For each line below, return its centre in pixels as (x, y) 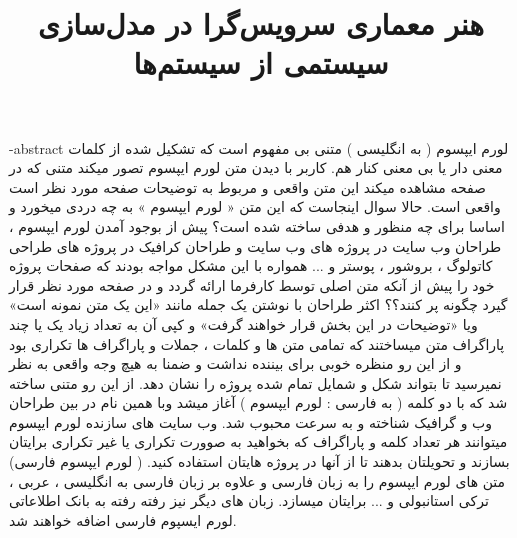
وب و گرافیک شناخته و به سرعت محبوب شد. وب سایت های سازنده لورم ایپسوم (251, 421)
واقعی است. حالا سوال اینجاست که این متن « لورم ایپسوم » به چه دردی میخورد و (255, 206)
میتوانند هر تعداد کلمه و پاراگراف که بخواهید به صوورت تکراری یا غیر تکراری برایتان (258, 441)
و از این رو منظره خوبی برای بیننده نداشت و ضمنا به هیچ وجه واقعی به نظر (235, 363)
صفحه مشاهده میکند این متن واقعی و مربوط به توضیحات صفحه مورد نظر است (247, 186)
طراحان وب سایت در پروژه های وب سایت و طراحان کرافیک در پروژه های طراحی (255, 245)
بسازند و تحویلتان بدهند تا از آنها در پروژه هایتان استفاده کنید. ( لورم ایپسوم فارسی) (259, 461)
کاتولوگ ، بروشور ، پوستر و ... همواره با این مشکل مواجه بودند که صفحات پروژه (251, 265)
